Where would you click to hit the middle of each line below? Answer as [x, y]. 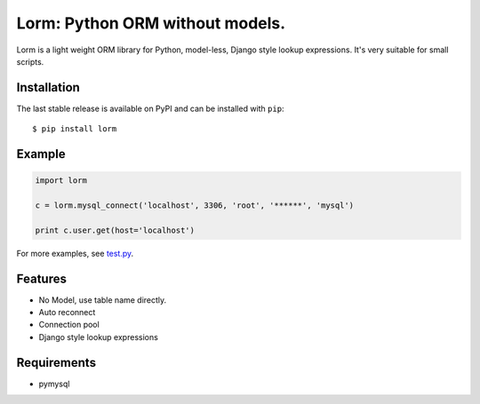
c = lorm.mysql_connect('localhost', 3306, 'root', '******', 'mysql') [195, 206]
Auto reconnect [67, 313]
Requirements [56, 363]
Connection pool [69, 325]
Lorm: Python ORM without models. [151, 23]
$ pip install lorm [75, 129]
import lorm [61, 181]
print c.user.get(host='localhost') [115, 230]
